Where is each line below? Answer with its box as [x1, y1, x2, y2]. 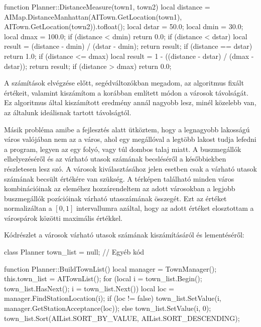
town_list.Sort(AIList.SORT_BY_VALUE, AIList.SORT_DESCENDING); [4, 312, 240, 323]
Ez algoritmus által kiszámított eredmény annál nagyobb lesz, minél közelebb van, [4, 97, 256, 108]
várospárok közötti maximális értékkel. [4, 212, 122, 223]
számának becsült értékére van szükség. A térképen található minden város [4, 173, 234, 184]
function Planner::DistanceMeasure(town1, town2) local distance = [4, 2, 210, 12]
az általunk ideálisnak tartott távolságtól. [4, 107, 132, 117]
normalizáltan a [4, 203, 52, 213]
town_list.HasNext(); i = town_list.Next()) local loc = [4, 283, 174, 293]
